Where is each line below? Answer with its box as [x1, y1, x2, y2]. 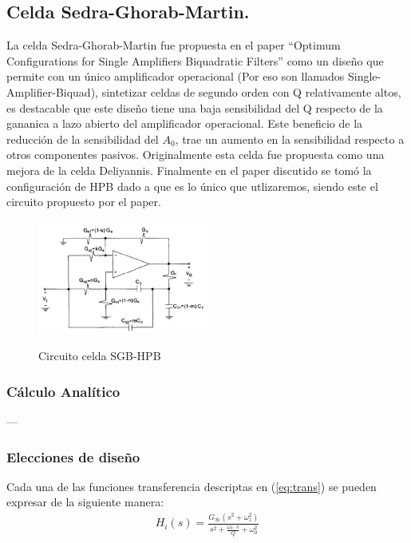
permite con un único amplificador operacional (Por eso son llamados [6, 68, 345, 85]
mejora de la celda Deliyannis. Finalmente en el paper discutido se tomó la [6, 161, 372, 178]
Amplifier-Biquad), [6, 83, 98, 100]
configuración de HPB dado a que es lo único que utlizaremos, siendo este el [6, 177, 378, 194]
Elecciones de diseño [6, 446, 140, 466]
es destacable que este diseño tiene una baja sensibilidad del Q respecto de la [6, 99, 383, 116]
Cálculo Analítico [6, 381, 121, 401]
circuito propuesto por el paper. [6, 193, 161, 210]
